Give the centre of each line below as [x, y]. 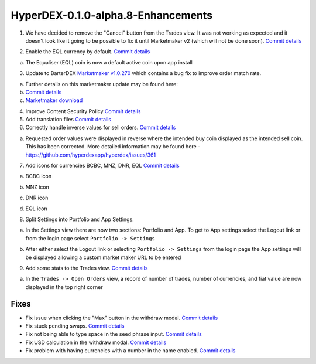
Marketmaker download [54, 100]
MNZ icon [37, 187]
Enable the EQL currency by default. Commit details [88, 52]
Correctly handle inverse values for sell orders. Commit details [101, 127]
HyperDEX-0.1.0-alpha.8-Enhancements [112, 15]
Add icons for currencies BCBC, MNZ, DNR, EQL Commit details [102, 166]
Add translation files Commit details [68, 120]
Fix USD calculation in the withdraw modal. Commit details [96, 342]
